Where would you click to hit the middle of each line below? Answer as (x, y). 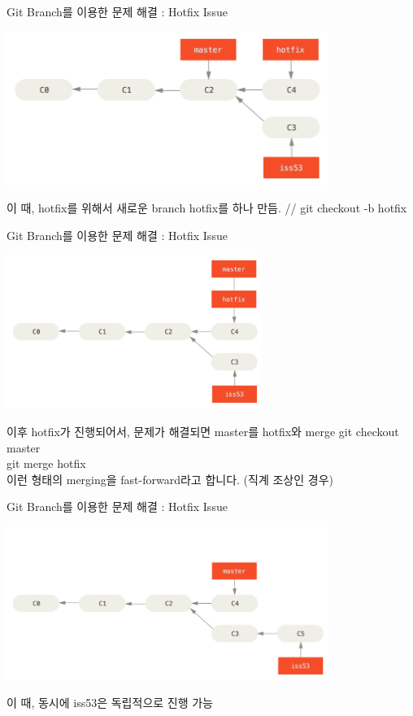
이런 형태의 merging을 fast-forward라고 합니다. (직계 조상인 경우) (170, 479)
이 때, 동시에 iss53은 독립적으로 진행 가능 (110, 703)
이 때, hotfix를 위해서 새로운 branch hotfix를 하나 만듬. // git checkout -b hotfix (207, 208)
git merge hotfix (46, 463)
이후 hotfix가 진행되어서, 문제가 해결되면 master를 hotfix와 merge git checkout (203, 431)
